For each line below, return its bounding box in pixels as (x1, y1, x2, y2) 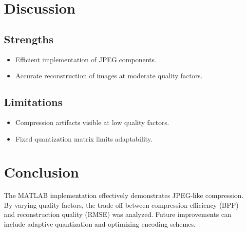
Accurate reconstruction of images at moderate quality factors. (15, 71, 203, 81)
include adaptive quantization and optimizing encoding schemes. (4, 219, 196, 229)
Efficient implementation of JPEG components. (15, 54, 156, 64)
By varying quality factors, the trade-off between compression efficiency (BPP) (4, 199, 239, 210)
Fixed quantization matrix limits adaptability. (15, 133, 152, 143)
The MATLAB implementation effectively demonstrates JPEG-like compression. (4, 190, 244, 200)
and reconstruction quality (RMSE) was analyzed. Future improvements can (4, 209, 231, 219)
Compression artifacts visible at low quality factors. (15, 117, 169, 127)
